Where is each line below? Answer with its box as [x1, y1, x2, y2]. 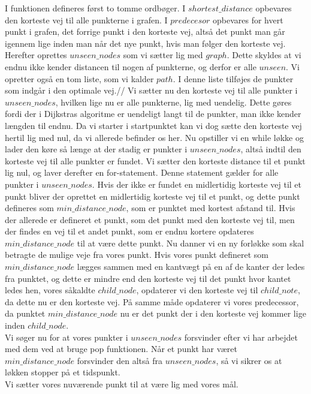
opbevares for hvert [212, 13, 283, 26]
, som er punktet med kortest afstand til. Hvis [126, 201, 295, 214]
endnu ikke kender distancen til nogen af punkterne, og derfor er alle [5, 60, 256, 73]
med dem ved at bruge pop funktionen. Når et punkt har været [5, 342, 237, 355]
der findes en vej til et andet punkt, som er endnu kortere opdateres [5, 225, 254, 237]
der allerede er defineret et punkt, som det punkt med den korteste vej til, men [5, 213, 295, 225]
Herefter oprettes [5, 49, 67, 61]
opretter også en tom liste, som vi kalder [5, 72, 154, 85]
